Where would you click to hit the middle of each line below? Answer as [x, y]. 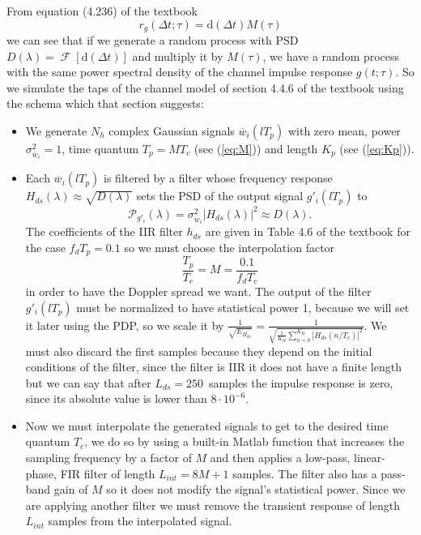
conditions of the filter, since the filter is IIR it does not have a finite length [213, 367]
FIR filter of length [108, 473]
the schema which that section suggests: [105, 103]
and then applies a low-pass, [280, 458]
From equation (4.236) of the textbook [102, 11]
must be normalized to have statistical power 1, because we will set [243, 307]
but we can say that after [88, 382]
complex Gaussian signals [172, 131]
